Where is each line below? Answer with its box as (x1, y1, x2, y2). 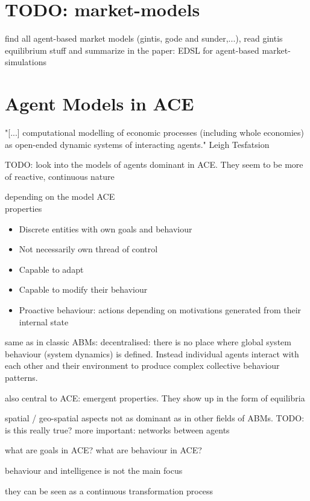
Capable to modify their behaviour (19, 283, 148, 296)
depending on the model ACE (5, 190, 115, 203)
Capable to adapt (19, 263, 84, 275)
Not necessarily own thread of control (19, 243, 158, 255)
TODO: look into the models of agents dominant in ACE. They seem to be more (5, 158, 303, 171)
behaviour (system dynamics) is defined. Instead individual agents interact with (5, 347, 299, 360)
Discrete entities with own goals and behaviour (19, 222, 192, 235)
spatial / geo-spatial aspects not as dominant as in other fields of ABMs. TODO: (5, 412, 305, 424)
